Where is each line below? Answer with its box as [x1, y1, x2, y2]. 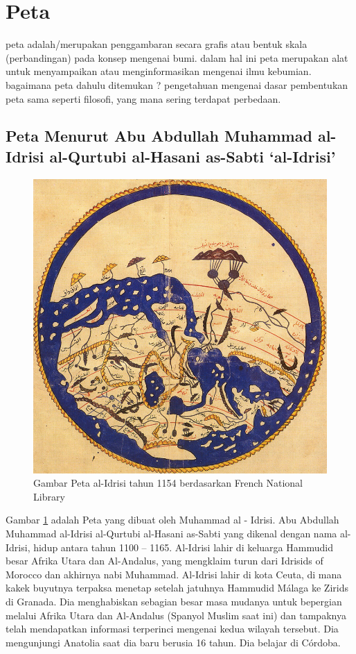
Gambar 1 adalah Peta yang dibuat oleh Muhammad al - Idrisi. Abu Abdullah [6, 512, 339, 527]
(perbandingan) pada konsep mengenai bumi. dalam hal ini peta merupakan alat [6, 50, 348, 65]
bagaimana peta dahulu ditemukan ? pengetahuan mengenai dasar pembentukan [6, 77, 348, 92]
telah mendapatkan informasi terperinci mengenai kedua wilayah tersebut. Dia [6, 621, 339, 636]
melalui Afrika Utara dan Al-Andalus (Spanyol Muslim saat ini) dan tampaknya [6, 607, 346, 622]
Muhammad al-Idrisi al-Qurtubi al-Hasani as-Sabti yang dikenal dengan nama [6, 526, 337, 541]
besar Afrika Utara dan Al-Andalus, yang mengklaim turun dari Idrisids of [6, 553, 323, 568]
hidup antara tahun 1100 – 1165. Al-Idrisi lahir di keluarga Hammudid [33, 539, 333, 554]
